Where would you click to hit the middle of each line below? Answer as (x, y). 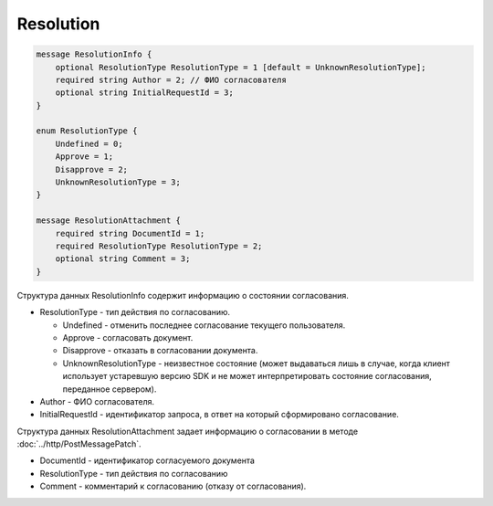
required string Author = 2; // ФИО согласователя (171, 79)
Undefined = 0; (89, 143)
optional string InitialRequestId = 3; (145, 93)
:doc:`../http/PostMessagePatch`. (79, 444)
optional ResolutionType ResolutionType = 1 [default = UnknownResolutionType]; (241, 67)
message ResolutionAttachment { (109, 221)
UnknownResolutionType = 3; (118, 182)
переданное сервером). (110, 389)
